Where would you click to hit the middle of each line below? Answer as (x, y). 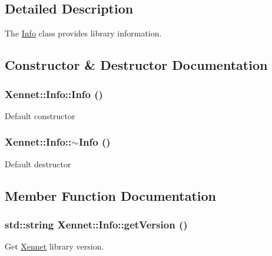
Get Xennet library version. (54, 246)
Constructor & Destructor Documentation (136, 65)
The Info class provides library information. (83, 33)
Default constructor (40, 115)
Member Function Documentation (111, 195)
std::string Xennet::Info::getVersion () (96, 224)
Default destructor (38, 164)
